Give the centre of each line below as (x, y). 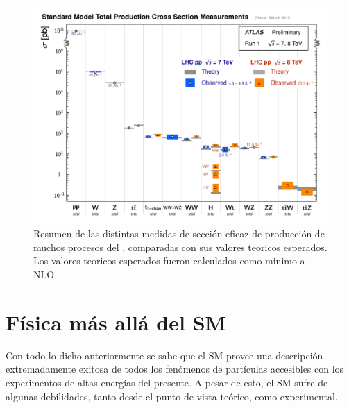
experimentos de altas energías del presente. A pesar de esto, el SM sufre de (167, 382)
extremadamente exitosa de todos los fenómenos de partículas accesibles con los (175, 369)
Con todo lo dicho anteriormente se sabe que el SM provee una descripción (164, 355)
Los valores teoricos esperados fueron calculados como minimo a (169, 261)
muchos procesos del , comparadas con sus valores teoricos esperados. (180, 247)
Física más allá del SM (116, 322)
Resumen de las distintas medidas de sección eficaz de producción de (179, 233)
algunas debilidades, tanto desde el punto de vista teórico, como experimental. (172, 396)
